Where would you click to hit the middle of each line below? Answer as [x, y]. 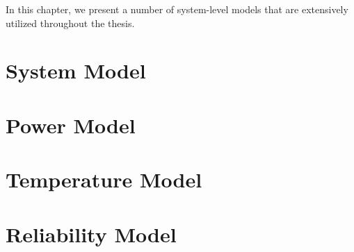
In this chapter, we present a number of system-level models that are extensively [177, 9]
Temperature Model [104, 179]
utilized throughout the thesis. [70, 23]
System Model [76, 70]
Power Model [71, 125]
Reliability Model [91, 234]
